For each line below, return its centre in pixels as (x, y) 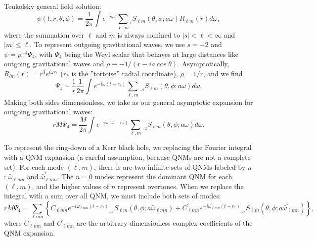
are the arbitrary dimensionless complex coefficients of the (164, 223)
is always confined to (149, 34)
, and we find (223, 73)
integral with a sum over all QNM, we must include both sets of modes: (113, 196)
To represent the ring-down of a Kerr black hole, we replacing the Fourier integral (128, 147)
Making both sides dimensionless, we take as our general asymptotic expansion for (129, 102)
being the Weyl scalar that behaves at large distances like (151, 54)
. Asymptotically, (204, 64)
